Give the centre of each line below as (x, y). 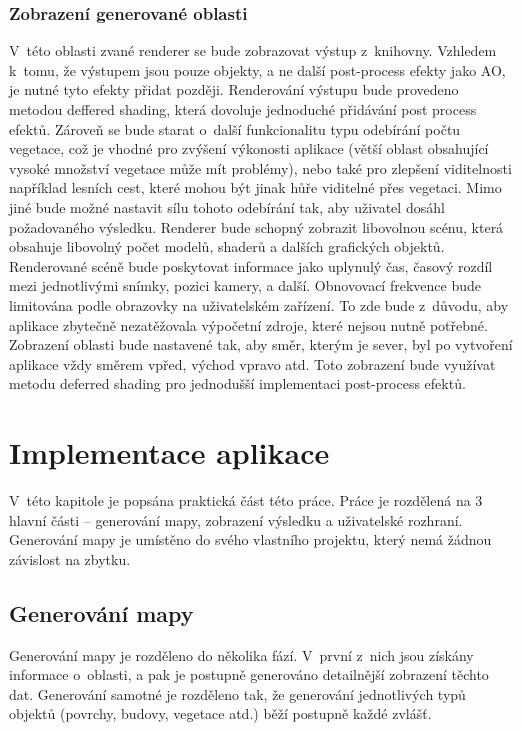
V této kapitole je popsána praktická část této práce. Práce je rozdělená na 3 (246, 500)
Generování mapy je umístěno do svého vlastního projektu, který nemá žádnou (250, 539)
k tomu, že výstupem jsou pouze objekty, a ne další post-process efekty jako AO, (257, 69)
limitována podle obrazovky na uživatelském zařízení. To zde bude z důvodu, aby (259, 304)
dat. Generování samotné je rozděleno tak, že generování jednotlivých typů (237, 693)
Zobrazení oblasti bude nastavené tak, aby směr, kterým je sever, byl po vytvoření (261, 344)
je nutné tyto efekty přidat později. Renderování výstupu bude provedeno (234, 89)
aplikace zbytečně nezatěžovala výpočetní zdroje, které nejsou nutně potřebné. (248, 324)
